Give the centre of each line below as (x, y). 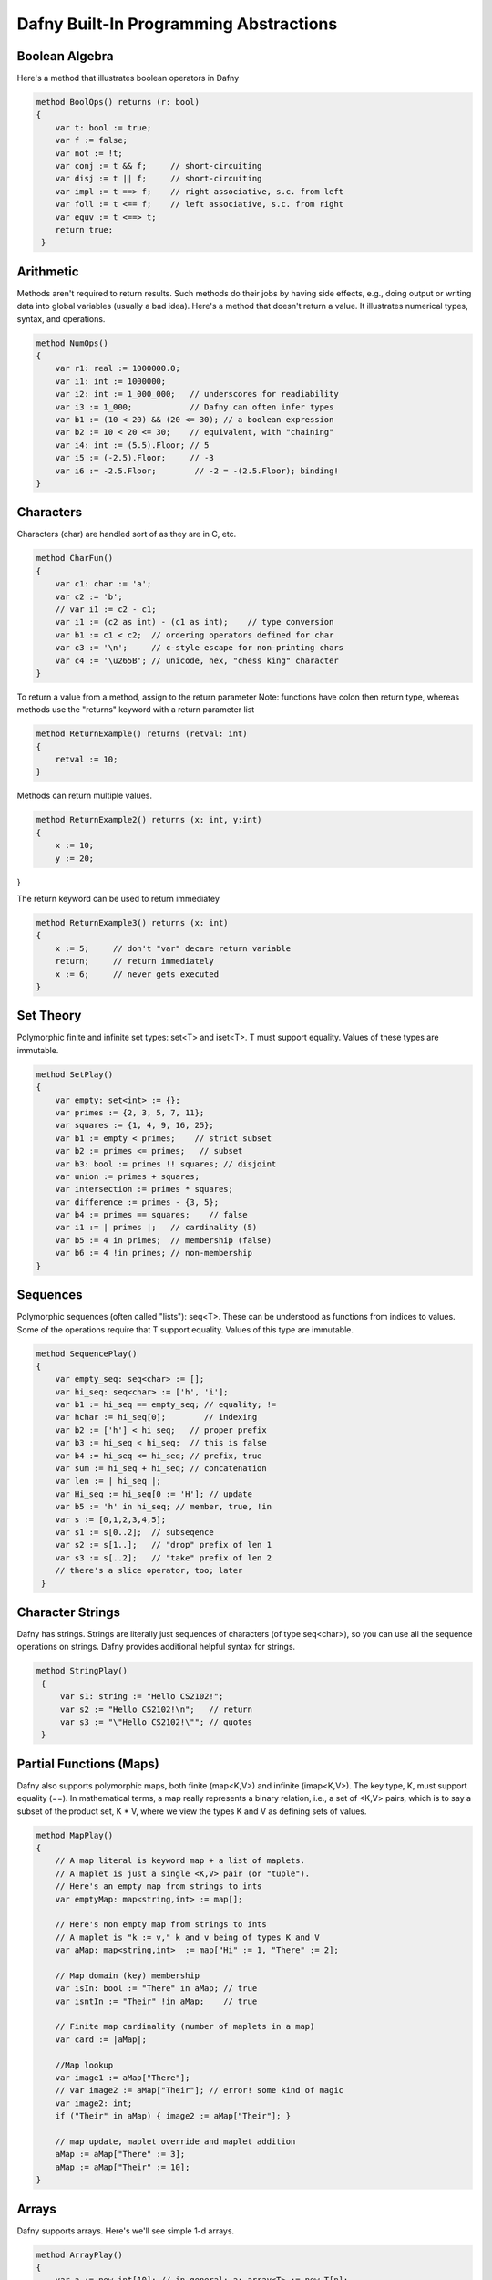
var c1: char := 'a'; (103, 584)
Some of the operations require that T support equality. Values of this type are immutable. (185, 1329)
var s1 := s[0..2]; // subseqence (134, 1532)
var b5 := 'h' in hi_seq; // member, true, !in (164, 1507)
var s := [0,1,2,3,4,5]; (111, 1519)
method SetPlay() (75, 1074)
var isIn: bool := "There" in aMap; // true (156, 1989)
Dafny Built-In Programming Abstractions (177, 24)
